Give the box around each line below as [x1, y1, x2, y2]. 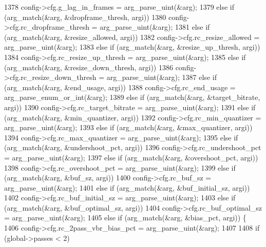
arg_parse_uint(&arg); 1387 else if [106, 72, 217, 83]
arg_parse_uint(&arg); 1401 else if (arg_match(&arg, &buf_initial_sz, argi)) [4, 182, 250, 193]
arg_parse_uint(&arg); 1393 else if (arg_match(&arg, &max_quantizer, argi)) [4, 122, 253, 133]
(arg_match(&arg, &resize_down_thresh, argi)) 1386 [4, 61, 173, 72]
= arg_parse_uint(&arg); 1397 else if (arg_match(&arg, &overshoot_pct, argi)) [4, 152, 258, 162]
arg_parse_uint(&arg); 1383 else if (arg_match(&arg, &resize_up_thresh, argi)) [4, 42, 260, 52]
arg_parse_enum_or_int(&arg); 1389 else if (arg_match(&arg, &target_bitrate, [4, 92, 260, 102]
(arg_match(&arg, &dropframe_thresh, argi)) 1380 [4, 11, 166, 22]
